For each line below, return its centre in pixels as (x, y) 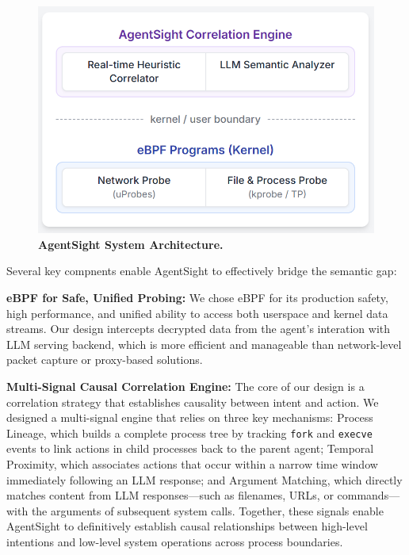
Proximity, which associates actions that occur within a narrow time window (192, 464)
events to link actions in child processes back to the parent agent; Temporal (190, 448)
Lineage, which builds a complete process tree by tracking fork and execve (189, 433)
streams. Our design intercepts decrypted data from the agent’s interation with (199, 329)
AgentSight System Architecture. (131, 244)
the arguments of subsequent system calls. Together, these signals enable (207, 510)
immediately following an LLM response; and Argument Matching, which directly (204, 479)
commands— (369, 495)
